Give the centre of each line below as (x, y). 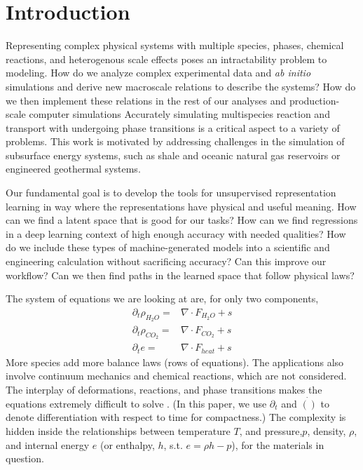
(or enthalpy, (127, 444)
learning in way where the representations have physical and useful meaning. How (181, 206)
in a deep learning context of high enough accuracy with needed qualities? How (176, 233)
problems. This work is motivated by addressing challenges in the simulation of (175, 141)
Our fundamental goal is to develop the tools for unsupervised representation (171, 193)
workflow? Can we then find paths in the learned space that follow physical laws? (180, 275)
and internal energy (48, 444)
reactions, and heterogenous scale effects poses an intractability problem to (166, 59)
